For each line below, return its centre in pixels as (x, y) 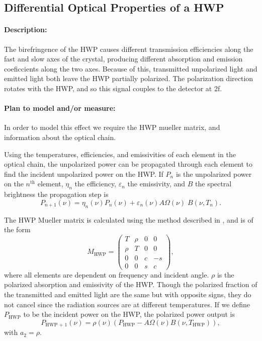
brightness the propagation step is (56, 194)
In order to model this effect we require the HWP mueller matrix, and (112, 127)
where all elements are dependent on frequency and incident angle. (107, 274)
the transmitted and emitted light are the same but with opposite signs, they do (128, 294)
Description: (26, 29)
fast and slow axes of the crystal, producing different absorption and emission (123, 59)
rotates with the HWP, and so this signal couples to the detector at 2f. (113, 88)
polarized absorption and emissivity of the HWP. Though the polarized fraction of (131, 284)
